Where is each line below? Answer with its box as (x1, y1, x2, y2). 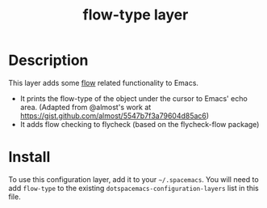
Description (8, 51, 89, 70)
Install (8, 148, 51, 167)
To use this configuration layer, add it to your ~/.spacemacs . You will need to (8, 174, 260, 184)
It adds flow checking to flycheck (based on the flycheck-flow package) (19, 119, 260, 129)
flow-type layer (82, 6, 189, 24)
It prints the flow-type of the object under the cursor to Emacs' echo (19, 93, 248, 103)
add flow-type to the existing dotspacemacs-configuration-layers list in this (8, 183, 260, 193)
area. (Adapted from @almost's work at (19, 102, 152, 112)
